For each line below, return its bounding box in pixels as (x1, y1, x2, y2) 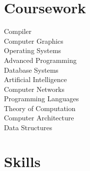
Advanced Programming (4, 55, 77, 65)
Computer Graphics (4, 35, 63, 46)
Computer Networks (4, 84, 65, 94)
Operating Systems (4, 45, 61, 56)
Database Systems (4, 64, 59, 75)
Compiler (4, 26, 32, 36)
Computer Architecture (4, 113, 74, 123)
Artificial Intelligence (4, 74, 67, 85)
